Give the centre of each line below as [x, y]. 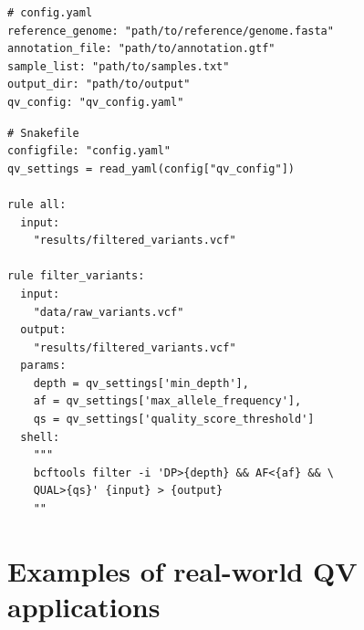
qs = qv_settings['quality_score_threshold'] [174, 420]
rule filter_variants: [76, 276]
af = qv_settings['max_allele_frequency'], [167, 401]
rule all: [37, 204]
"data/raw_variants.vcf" [109, 312]
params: [43, 366]
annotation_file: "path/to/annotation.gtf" [141, 49]
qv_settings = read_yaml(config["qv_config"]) [151, 168]
